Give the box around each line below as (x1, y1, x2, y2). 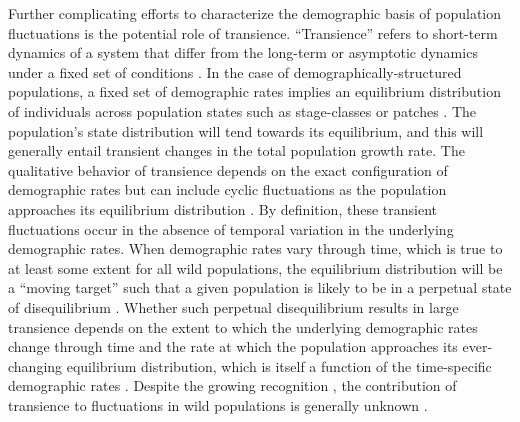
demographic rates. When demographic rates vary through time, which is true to (8, 238, 503, 259)
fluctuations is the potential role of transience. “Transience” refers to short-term (8, 22, 498, 43)
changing (8, 355, 63, 376)
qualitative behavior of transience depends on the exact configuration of (8, 159, 448, 180)
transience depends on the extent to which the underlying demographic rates (8, 316, 478, 337)
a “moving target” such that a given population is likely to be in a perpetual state (8, 277, 512, 298)
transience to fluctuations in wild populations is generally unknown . (8, 394, 428, 415)
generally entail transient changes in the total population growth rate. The (8, 140, 465, 161)
